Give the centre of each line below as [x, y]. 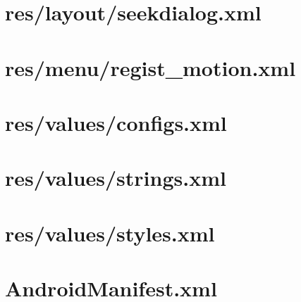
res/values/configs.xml [116, 122]
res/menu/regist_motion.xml [150, 67]
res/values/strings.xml [116, 178]
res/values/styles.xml [110, 233]
